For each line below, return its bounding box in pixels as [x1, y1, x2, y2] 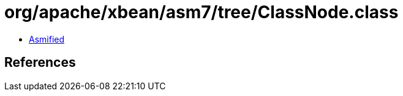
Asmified [29, 33, 65, 44]
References [4, 55, 76, 70]
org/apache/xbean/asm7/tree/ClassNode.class [4, 2, 399, 22]
